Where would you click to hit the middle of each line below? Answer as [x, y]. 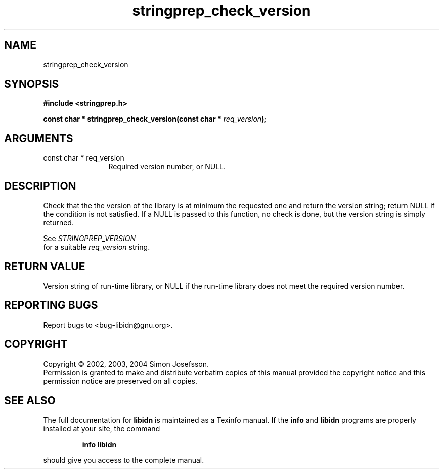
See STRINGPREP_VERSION [90, 239]
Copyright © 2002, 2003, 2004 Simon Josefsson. [126, 364]
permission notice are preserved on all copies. [120, 381]
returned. [58, 223]
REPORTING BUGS [51, 305]
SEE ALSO [30, 401]
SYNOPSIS [32, 84]
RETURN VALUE [45, 266]
